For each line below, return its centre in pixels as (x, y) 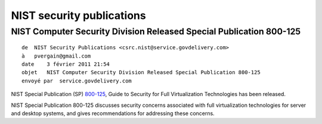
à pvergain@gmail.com (56, 56)
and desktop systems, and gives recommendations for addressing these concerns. (113, 113)
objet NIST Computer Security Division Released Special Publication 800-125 (141, 72)
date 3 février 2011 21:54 (66, 64)
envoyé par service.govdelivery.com (77, 81)
